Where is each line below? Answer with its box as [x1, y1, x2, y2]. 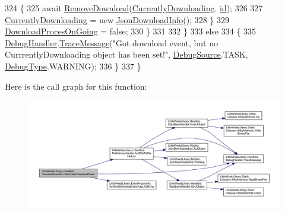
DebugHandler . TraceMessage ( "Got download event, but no [5, 36, 218, 49]
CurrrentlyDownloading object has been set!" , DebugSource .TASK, [5, 48, 248, 61]
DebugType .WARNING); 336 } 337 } [5, 59, 141, 72]
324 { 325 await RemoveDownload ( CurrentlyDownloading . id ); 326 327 [5, 2, 263, 14]
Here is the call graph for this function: [5, 80, 147, 92]
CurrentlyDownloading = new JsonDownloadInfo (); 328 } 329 [5, 13, 230, 26]
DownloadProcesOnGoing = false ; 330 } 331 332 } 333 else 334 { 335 [5, 25, 256, 37]
